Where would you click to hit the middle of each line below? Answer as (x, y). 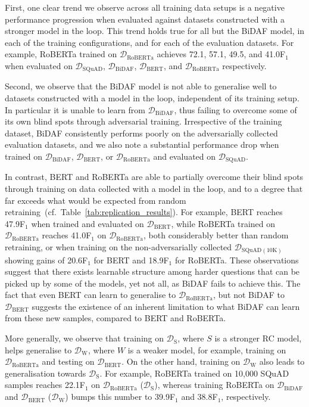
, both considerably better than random (216, 235)
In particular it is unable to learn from (75, 109)
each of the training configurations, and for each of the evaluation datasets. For (149, 42)
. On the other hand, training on (181, 361)
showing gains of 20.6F (46, 260)
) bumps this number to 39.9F (120, 397)
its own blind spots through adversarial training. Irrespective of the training (143, 121)
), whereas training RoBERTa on (214, 385)
